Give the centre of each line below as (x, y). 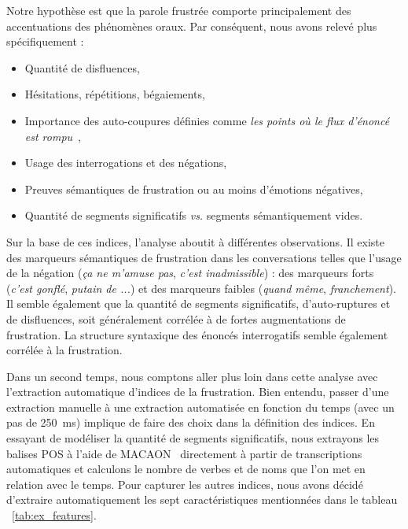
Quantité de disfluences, (82, 67)
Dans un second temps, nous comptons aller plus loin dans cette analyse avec (192, 376)
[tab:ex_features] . (54, 515)
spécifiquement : (45, 41)
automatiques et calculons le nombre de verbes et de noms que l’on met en (186, 469)
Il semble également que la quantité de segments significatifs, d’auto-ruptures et (198, 303)
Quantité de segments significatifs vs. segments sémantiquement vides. (194, 215)
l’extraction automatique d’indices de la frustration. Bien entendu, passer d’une (198, 392)
